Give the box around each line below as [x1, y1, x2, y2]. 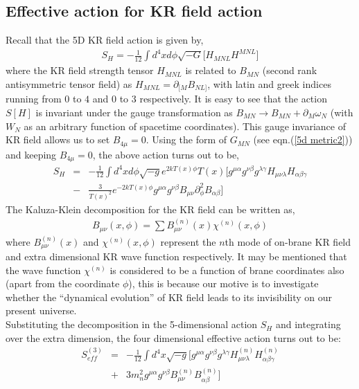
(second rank [262, 63, 317, 78]
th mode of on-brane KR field [225, 234, 351, 248]
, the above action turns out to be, [92, 147, 239, 161]
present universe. [6, 303, 77, 318]
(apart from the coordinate [6, 276, 120, 291]
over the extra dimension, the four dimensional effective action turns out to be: [6, 330, 341, 345]
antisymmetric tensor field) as [6, 76, 132, 91]
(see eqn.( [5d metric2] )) [253, 132, 353, 147]
